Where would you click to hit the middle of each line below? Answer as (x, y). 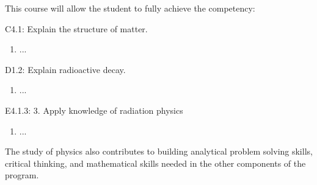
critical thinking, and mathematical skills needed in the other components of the (155, 163)
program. (22, 175)
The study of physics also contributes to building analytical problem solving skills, (159, 151)
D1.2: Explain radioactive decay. (65, 69)
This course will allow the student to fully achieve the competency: (130, 8)
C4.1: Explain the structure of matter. (76, 28)
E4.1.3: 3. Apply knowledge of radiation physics (94, 110)
